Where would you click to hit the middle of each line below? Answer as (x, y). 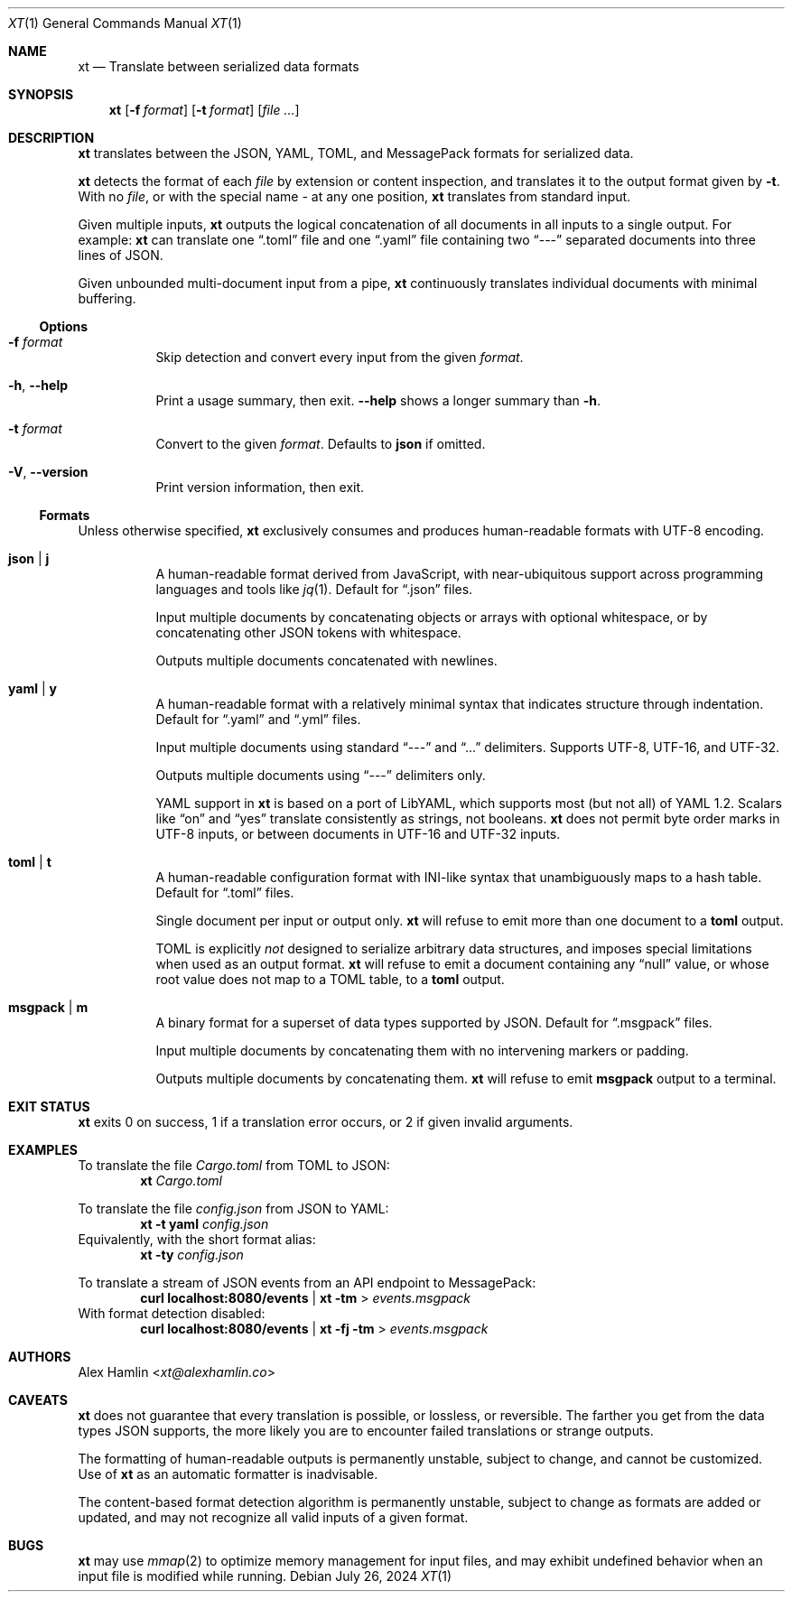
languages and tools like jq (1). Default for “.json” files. (314, 589)
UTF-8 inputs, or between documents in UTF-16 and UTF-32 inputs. (358, 834)
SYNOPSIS (41, 94)
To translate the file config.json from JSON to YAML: (233, 1209)
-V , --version (48, 472)
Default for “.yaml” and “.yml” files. (258, 719)
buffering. (107, 298)
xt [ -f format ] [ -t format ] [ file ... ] (204, 110)
